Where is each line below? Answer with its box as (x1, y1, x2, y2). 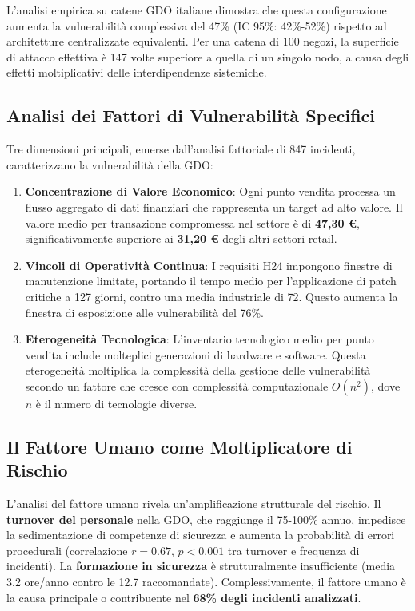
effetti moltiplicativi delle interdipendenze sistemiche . (6, 64, 267, 81)
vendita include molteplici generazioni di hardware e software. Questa (25, 346, 366, 363)
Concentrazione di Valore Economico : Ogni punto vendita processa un (25, 183, 396, 200)
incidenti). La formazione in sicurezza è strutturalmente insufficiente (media (6, 557, 396, 574)
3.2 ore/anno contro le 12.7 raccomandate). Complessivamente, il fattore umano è (6, 573, 406, 590)
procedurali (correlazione (6, 542, 128, 558)
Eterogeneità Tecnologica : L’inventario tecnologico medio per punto (25, 331, 374, 347)
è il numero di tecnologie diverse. (35, 395, 198, 411)
